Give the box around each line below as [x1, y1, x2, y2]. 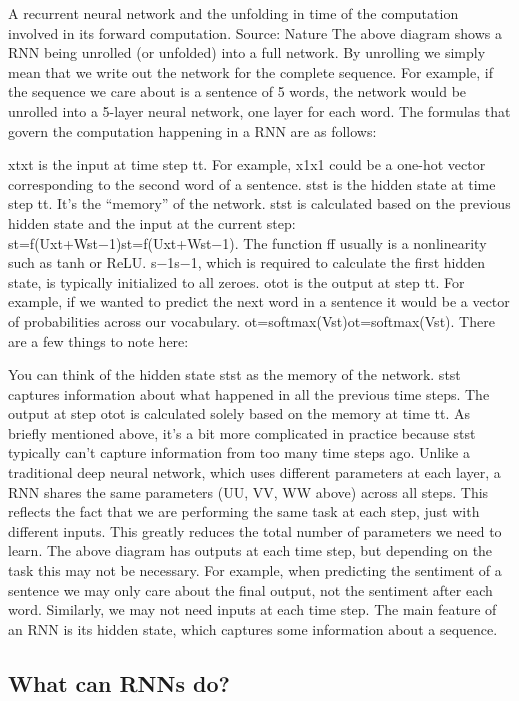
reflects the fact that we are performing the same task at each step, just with [8, 501, 480, 522]
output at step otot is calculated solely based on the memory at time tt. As [8, 403, 470, 424]
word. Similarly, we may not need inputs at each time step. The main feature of [8, 599, 497, 620]
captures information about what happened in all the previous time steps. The [8, 383, 490, 404]
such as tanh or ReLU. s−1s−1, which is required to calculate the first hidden [8, 252, 485, 273]
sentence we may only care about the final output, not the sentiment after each [8, 579, 493, 600]
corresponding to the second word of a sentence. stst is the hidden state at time [8, 173, 496, 194]
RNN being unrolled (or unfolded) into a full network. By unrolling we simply [8, 42, 486, 63]
